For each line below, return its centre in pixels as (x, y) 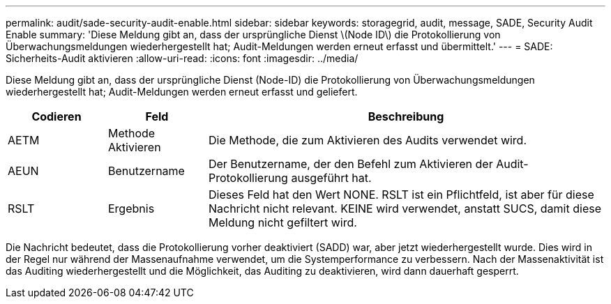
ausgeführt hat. (331, 178)
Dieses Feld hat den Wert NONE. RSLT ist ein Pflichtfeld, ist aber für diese (401, 195)
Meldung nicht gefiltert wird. (282, 222)
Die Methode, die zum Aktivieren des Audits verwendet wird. (368, 140)
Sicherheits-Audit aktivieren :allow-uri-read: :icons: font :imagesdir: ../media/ (182, 58)
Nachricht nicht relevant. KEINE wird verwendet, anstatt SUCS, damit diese (405, 208)
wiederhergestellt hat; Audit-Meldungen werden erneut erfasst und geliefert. (182, 92)
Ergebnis (131, 208)
